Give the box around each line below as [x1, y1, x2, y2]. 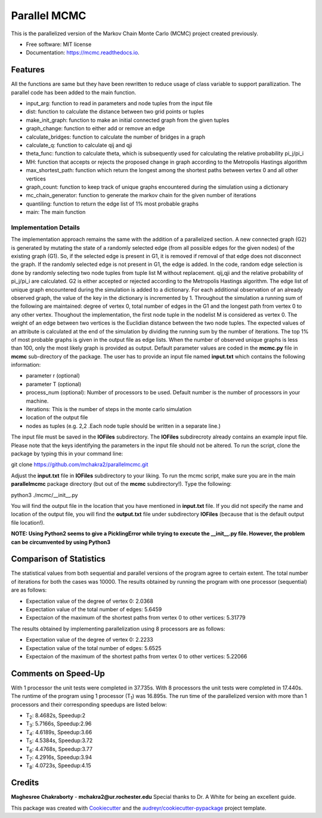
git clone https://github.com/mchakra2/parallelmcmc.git [11, 461, 148, 468]
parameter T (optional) [26, 380, 82, 388]
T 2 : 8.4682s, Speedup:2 [26, 712, 86, 720]
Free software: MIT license [26, 41, 92, 48]
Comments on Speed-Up [11, 668, 106, 678]
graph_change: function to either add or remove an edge [26, 125, 165, 132]
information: [11, 361, 41, 369]
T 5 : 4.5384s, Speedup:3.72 [26, 737, 93, 745]
